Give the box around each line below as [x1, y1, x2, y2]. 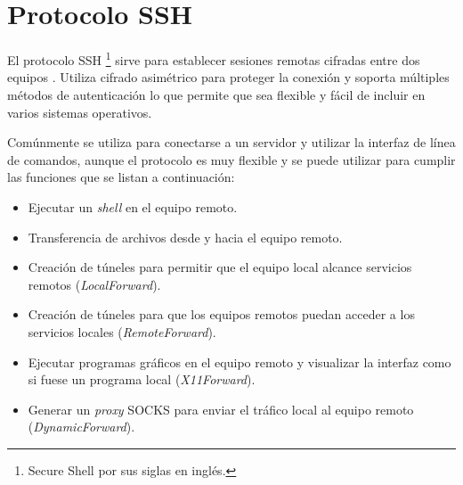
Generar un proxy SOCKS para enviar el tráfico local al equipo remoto [28, 399, 414, 418]
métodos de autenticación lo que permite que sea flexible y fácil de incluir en [7, 85, 426, 103]
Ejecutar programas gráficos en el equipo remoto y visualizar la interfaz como [28, 352, 451, 371]
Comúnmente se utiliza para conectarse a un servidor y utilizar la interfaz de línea [7, 133, 456, 152]
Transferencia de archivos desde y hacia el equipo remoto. [28, 227, 343, 246]
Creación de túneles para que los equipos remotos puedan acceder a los [28, 305, 415, 324]
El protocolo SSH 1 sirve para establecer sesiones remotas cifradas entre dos [7, 48, 420, 69]
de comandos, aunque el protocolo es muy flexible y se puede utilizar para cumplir [7, 150, 456, 169]
